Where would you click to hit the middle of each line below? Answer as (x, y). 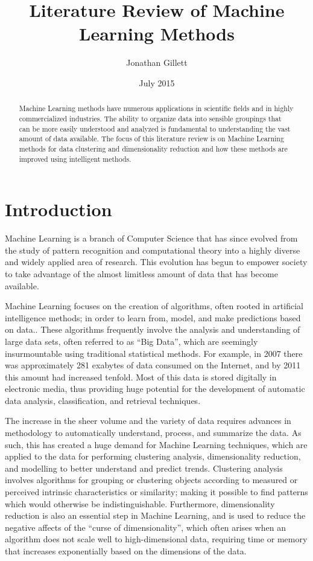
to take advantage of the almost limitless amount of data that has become (141, 273)
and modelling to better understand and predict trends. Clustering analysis (144, 468)
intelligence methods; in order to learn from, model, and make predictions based (153, 317)
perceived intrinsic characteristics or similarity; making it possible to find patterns (156, 492)
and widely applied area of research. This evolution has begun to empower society (156, 262)
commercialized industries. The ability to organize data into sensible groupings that (150, 118)
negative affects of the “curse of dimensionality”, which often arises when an (145, 527)
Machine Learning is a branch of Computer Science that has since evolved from (151, 238)
